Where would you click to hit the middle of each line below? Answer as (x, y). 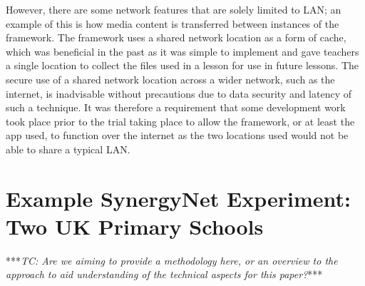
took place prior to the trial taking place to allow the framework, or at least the (180, 121)
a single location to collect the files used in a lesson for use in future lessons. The (182, 65)
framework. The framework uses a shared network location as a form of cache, (176, 37)
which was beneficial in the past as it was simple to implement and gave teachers (182, 51)
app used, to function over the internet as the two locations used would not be (177, 135)
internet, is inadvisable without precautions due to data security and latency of (179, 93)
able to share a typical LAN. (68, 149)
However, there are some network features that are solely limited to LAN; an (174, 9)
